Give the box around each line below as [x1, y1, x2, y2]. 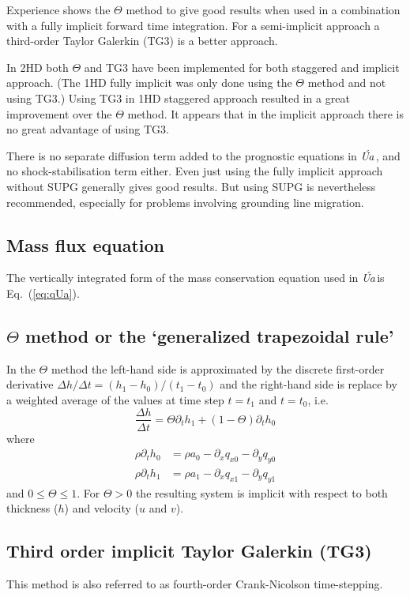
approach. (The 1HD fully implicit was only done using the [6, 74, 292, 91]
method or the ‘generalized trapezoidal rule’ [25, 323, 394, 347]
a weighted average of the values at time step [6, 391, 224, 407]
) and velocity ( [64, 500, 140, 516]
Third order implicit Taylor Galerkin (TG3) [6, 539, 372, 563]
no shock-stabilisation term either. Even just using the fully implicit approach [6, 163, 383, 179]
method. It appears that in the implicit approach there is [127, 105, 404, 122]
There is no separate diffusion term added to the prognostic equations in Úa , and [6, 147, 401, 163]
